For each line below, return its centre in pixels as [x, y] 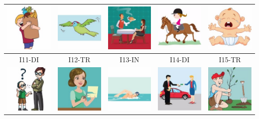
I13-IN [129, 59]
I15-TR [230, 59]
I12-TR [79, 59]
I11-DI [29, 59]
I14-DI [180, 59]
